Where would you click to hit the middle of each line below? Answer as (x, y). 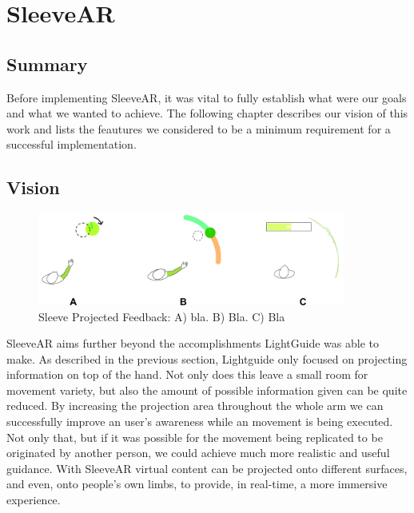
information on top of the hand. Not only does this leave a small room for (187, 374)
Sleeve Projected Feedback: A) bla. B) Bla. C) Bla (162, 316)
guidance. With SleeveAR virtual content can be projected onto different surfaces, (207, 468)
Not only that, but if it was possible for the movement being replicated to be (195, 437)
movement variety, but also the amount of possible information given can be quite (207, 390)
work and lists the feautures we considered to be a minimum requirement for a (199, 128)
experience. (34, 500)
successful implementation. (72, 144)
